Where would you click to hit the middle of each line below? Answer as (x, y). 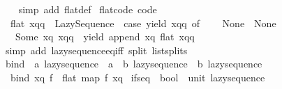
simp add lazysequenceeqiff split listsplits (96, 50)
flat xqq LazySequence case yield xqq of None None (143, 23)
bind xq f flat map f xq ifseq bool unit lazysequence (138, 77)
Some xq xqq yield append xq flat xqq (105, 37)
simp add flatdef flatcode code (88, 9)
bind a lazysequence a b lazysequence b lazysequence (134, 64)
